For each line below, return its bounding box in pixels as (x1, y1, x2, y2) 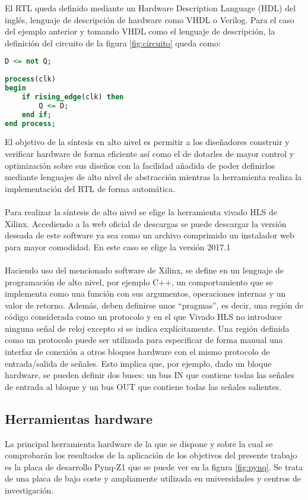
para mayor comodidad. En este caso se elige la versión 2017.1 (5, 240, 231, 253)
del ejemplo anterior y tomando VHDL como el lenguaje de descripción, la (5, 25, 275, 37)
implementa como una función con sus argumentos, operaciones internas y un (5, 287, 286, 300)
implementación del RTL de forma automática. (5, 182, 176, 194)
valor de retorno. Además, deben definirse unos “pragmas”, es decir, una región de (5, 298, 304, 311)
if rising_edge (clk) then (21, 92, 124, 101)
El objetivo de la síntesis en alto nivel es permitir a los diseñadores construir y (5, 136, 290, 148)
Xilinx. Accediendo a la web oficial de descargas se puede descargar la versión (5, 217, 287, 229)
